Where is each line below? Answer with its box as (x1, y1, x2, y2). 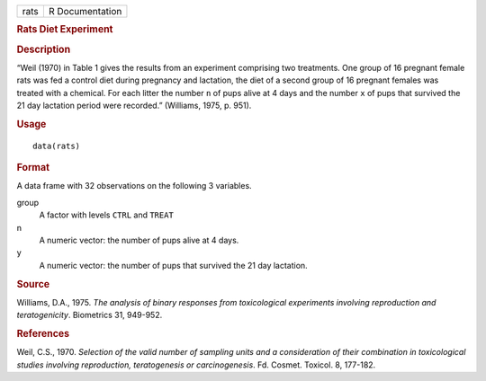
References (16, 327, 70, 340)
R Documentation (48, 5, 122, 17)
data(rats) (32, 140, 81, 151)
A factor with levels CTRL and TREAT (39, 209, 175, 220)
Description (16, 43, 71, 56)
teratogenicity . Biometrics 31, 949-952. (16, 310, 163, 321)
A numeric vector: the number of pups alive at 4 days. (39, 235, 239, 245)
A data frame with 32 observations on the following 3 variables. (16, 181, 252, 191)
